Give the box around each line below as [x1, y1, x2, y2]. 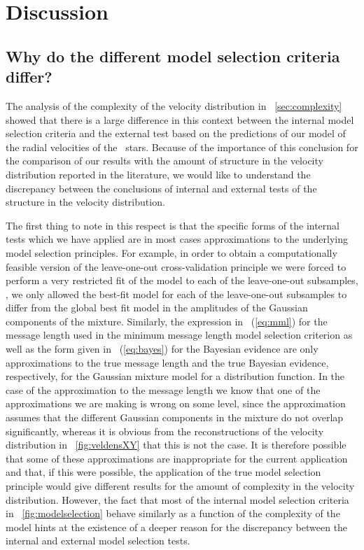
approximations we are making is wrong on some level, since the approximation [6, 396, 346, 411]
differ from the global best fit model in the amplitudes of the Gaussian [6, 300, 308, 315]
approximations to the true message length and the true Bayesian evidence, [6, 355, 329, 369]
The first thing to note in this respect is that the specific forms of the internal [6, 218, 339, 232]
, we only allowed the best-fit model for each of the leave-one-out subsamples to [6, 286, 347, 301]
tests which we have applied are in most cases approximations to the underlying [6, 232, 348, 246]
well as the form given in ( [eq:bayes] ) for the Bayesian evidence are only [6, 341, 318, 356]
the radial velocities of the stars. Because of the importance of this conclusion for [6, 139, 358, 154]
